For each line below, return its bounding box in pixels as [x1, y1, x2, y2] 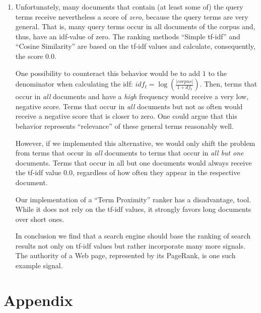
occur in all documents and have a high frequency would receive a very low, [15, 91, 249, 102]
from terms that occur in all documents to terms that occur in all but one [15, 147, 244, 158]
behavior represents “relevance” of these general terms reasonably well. [15, 120, 234, 131]
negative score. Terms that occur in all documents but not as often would [15, 101, 243, 111]
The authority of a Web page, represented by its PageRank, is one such [15, 250, 236, 261]
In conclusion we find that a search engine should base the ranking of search [15, 230, 251, 241]
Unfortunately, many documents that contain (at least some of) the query [15, 2, 243, 12]
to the [208, 67, 227, 78]
